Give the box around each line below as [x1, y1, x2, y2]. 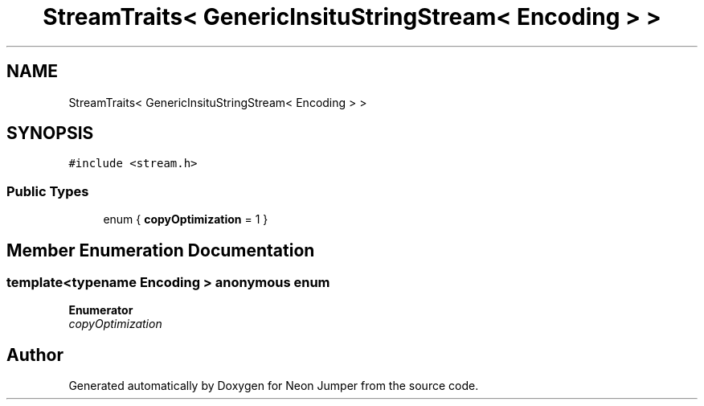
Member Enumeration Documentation [6, 240, 315, 260]
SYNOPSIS [6, 123, 94, 144]
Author [6, 344, 63, 365]
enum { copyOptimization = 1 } [103, 212, 268, 227]
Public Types [6, 182, 89, 199]
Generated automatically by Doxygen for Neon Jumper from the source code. [68, 379, 479, 393]
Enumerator [68, 303, 133, 318]
